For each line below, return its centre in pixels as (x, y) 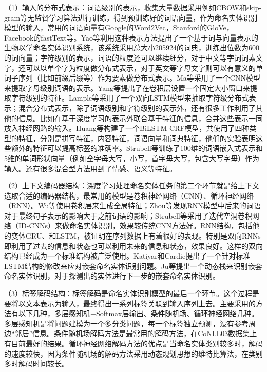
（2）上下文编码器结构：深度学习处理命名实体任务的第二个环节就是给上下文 (132, 185)
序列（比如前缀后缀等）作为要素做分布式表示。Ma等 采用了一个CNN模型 (139, 78)
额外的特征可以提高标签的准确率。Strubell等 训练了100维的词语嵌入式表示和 (137, 148)
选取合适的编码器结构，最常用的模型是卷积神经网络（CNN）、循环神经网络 (129, 195)
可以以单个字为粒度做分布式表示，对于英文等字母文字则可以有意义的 (140, 67)
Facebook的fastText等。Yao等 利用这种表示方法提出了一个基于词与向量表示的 (131, 37)
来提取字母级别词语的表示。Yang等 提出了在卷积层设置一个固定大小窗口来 (127, 87)
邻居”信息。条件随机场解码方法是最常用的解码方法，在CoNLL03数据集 (132, 333)
